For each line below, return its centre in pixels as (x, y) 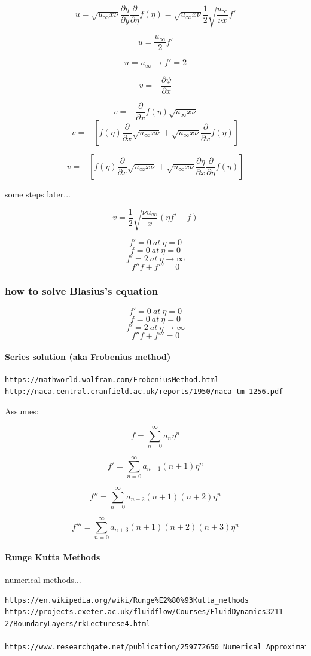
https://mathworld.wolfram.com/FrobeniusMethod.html (112, 380)
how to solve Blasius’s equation (82, 290)
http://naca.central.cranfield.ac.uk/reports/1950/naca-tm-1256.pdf (144, 391)
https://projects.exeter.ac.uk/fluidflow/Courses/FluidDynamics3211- (146, 612)
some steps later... (38, 194)
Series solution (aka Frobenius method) (88, 356)
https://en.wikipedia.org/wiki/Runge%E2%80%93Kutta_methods (127, 600)
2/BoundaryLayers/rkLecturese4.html (78, 623)
